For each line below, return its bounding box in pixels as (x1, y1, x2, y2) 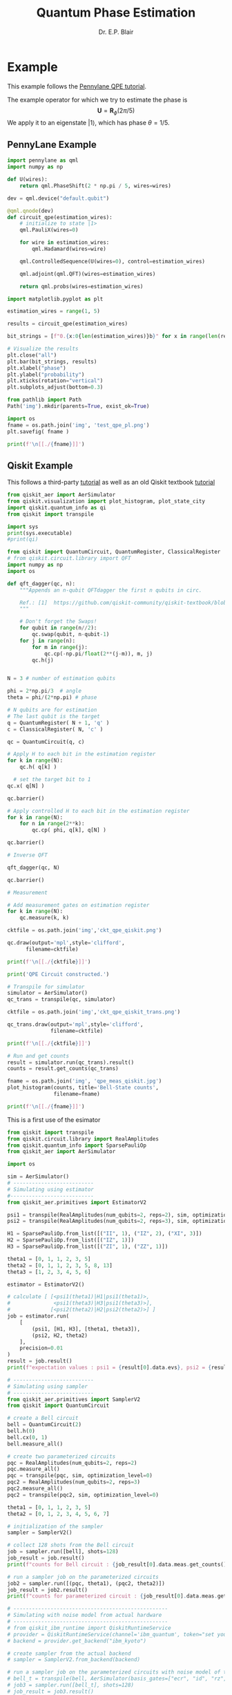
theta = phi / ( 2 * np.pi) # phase (7, 694, 97, 701)
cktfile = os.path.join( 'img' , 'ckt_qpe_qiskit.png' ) (7, 927, 162, 934)
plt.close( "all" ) (7, 351, 57, 359)
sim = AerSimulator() (7, 1173, 70, 1180)
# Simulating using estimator (7, 1186, 95, 1193)
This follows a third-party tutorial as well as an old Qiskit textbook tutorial (7, 478, 215, 487)
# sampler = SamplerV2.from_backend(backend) (7, 1656, 140, 1663)
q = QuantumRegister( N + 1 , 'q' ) (7, 719, 110, 727)
